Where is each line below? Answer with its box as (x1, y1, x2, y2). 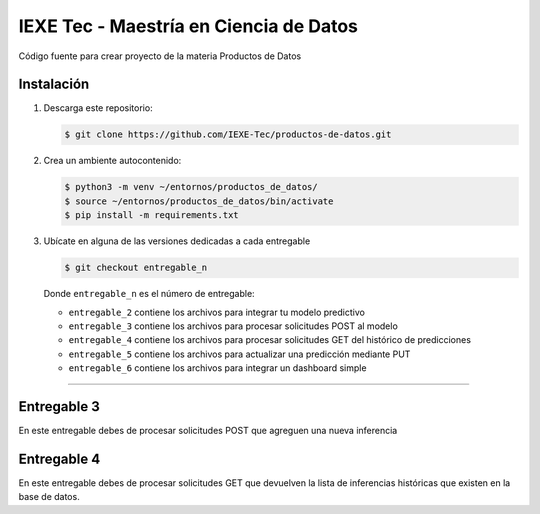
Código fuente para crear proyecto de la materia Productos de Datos (18, 50, 302, 62)
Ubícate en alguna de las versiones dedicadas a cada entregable (43, 235, 311, 247)
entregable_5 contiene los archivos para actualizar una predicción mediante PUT (68, 348, 411, 360)
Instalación (18, 76, 90, 93)
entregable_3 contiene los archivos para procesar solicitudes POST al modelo (68, 320, 399, 332)
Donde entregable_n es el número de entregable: (43, 288, 255, 300)
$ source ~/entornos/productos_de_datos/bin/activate (64, 195, 334, 207)
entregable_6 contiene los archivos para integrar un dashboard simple (68, 362, 367, 374)
